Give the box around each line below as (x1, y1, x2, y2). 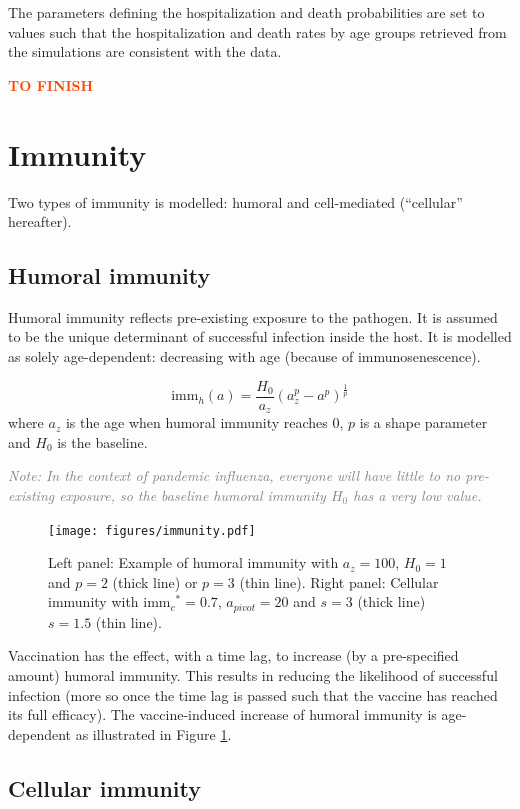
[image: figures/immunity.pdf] (48, 523, 256, 538)
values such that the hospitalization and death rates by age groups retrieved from (8, 21, 507, 42)
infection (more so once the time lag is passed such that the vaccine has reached (8, 684, 498, 705)
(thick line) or (112, 571, 198, 592)
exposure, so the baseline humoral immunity (59, 484, 326, 505)
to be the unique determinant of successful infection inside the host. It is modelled (8, 326, 512, 347)
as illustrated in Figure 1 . (75, 723, 232, 744)
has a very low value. (353, 484, 482, 505)
